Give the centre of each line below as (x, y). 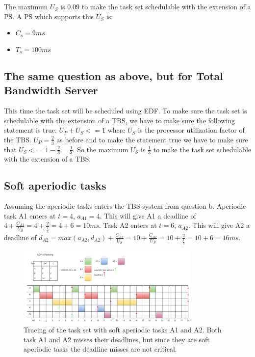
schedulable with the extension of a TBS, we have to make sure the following (119, 120)
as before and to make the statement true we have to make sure (152, 139)
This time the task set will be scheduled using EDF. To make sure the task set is (126, 110)
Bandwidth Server (51, 90)
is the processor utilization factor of (191, 130)
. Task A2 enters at (128, 225)
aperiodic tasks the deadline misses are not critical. (100, 349)
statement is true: (30, 130)
